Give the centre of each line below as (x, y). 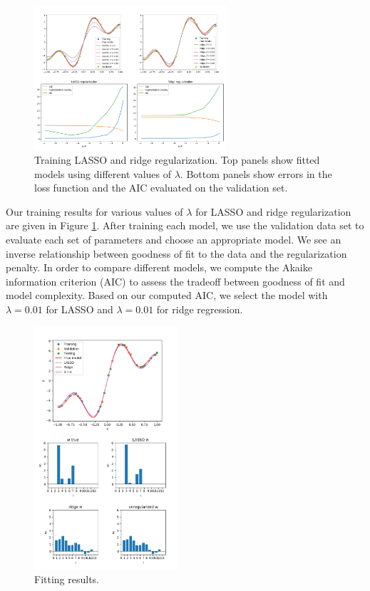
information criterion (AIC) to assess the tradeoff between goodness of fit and (175, 281)
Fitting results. (67, 579)
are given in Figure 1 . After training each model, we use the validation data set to (185, 225)
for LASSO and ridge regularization (273, 211)
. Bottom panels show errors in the (256, 173)
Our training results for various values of (94, 211)
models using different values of (103, 173)
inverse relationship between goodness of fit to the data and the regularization (176, 253)
